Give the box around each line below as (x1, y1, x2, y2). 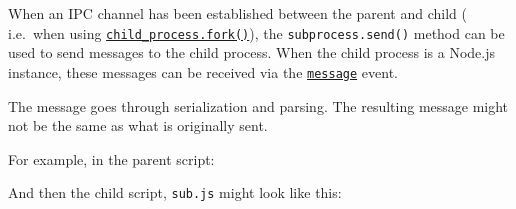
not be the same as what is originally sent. (8, 115, 268, 136)
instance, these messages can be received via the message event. (8, 61, 398, 82)
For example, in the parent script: (8, 148, 215, 169)
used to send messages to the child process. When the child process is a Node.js (8, 42, 495, 63)
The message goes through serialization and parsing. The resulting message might (8, 95, 509, 116)
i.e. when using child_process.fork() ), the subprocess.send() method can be (8, 22, 505, 43)
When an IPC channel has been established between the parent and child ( (8, 3, 467, 23)
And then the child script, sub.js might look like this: (8, 182, 342, 203)
